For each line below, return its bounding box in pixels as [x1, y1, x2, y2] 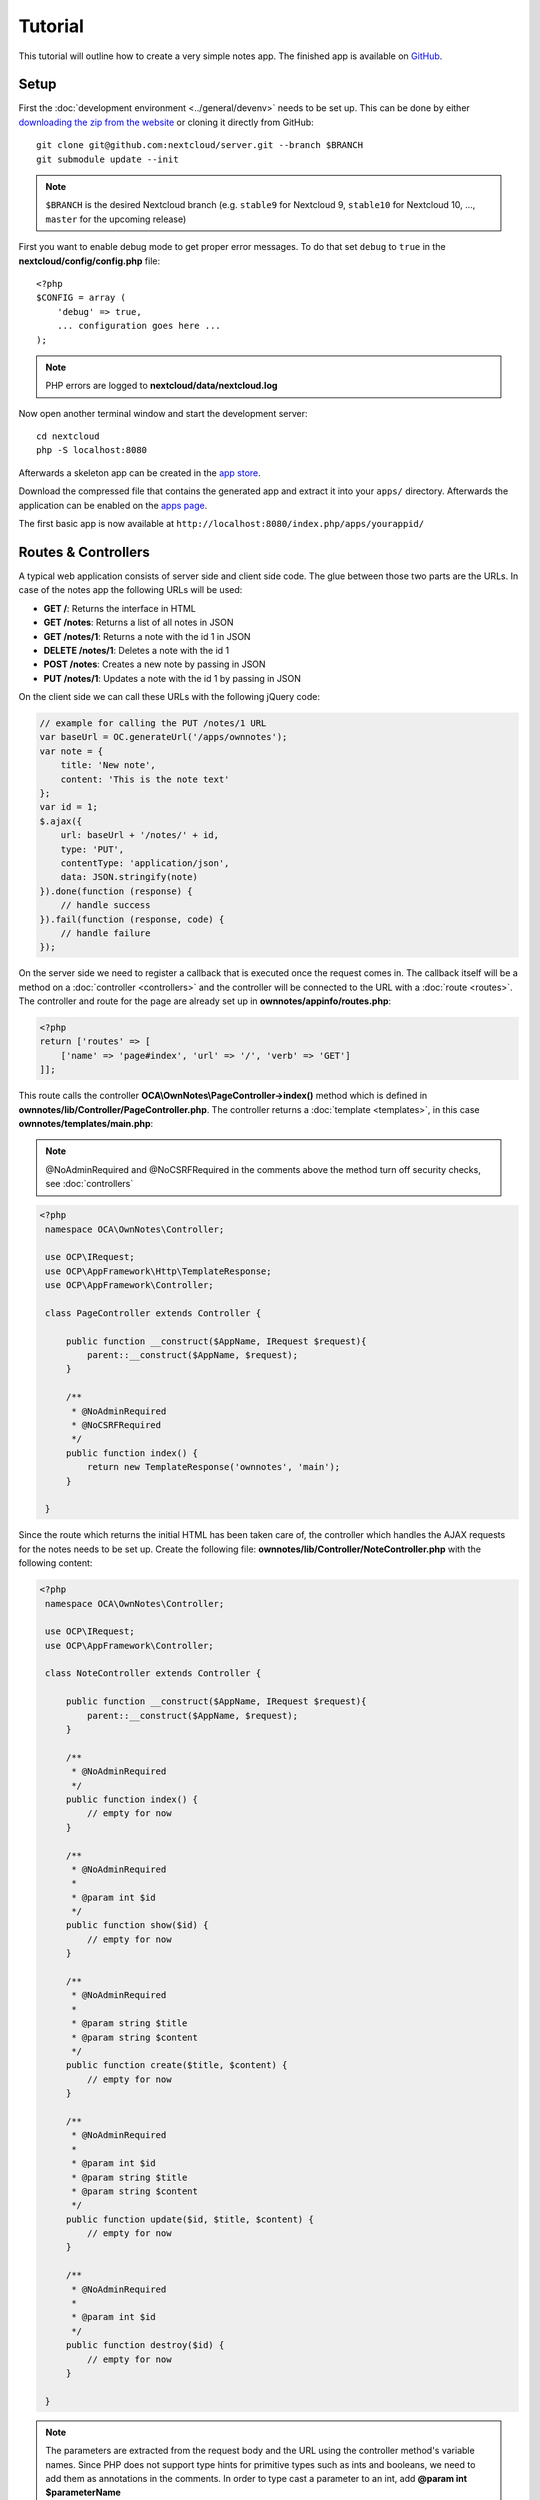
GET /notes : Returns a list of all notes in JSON [43, 616, 234, 629]
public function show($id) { [65, 1920, 209, 1931]
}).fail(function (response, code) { [39, 913, 225, 925]
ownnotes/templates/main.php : [18, 1118, 154, 1129]
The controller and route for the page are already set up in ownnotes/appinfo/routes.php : [18, 995, 392, 1007]
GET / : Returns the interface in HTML [43, 602, 197, 614]
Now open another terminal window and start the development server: [18, 407, 309, 419]
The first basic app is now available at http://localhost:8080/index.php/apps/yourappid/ [18, 518, 425, 530]
